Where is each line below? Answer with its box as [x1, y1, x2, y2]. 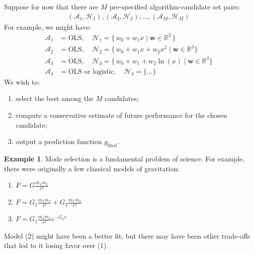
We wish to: [4, 76, 40, 87]
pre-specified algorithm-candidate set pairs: [109, 1, 240, 11]
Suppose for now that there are [4, 1, 99, 11]
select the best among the [15, 93, 94, 103]
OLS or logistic [68, 68, 114, 75]
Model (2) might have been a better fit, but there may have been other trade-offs [4, 230, 250, 241]
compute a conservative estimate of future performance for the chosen [15, 110, 227, 120]
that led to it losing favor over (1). [4, 240, 108, 251]
